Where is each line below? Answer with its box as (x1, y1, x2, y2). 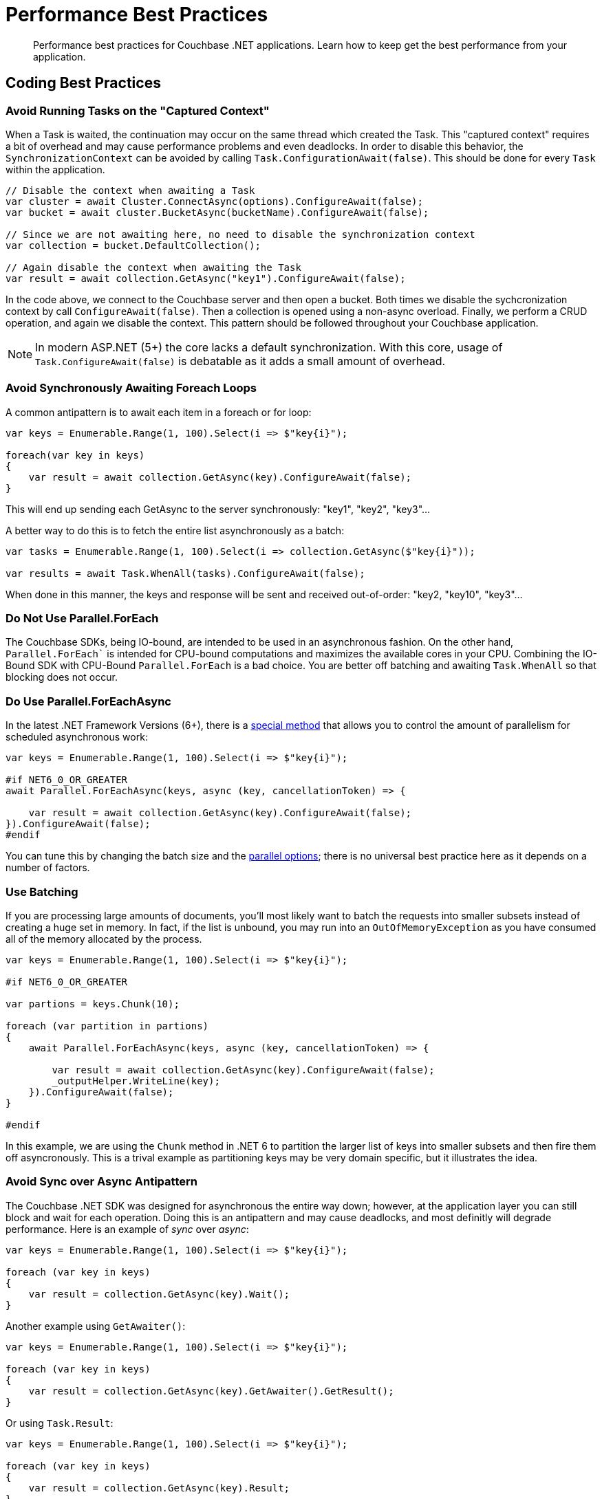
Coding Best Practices (6, 74, 161, 92)
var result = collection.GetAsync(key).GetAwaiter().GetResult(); (28, 1385, 394, 1397)
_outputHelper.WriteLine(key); (52, 1075, 220, 1086)
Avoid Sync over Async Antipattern (6, 1174, 197, 1189)
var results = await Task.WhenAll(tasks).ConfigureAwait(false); (6, 567, 365, 579)
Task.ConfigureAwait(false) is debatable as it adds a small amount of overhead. (35, 353, 446, 368)
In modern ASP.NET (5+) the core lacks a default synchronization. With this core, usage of (35, 340, 503, 354)
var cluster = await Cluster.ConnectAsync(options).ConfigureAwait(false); (6, 195, 423, 207)
